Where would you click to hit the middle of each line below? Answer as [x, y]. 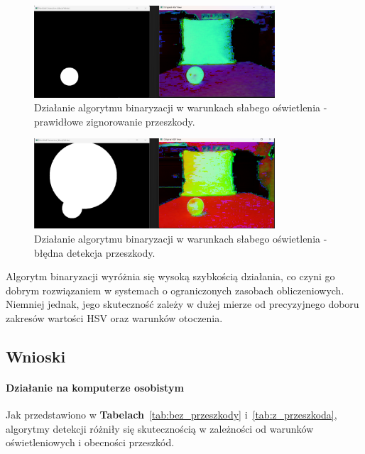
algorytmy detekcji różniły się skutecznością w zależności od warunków [160, 428]
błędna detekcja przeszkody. [95, 252]
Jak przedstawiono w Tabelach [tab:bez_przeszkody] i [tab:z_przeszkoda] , [171, 415]
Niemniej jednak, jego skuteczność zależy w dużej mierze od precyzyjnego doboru [182, 304]
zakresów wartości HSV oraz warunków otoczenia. [114, 318]
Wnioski [36, 356]
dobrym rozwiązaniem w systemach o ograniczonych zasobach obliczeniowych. [175, 290]
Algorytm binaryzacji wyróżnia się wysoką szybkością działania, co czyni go [170, 276]
